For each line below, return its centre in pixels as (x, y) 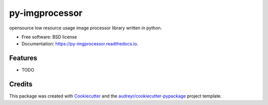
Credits (21, 84)
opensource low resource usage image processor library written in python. (86, 28)
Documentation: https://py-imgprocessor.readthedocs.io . (80, 44)
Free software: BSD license (49, 37)
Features (23, 58)
